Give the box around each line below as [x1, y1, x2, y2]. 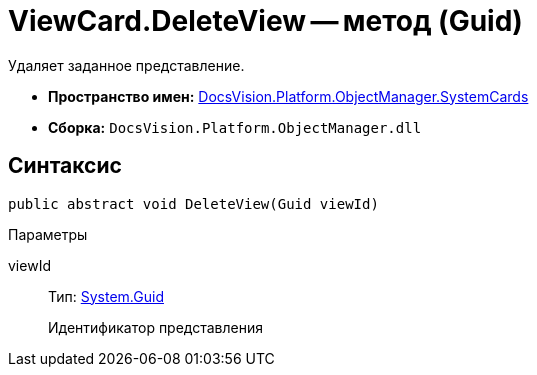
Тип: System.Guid [48, 287, 164, 305]
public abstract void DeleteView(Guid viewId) [8, 195, 379, 212]
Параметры [8, 225, 88, 243]
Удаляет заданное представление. [8, 56, 245, 74]
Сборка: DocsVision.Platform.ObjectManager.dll [48, 118, 422, 136]
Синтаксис [8, 153, 122, 179]
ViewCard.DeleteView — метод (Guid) [8, 4, 523, 38]
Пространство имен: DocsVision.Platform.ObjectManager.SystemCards [48, 87, 529, 105]
